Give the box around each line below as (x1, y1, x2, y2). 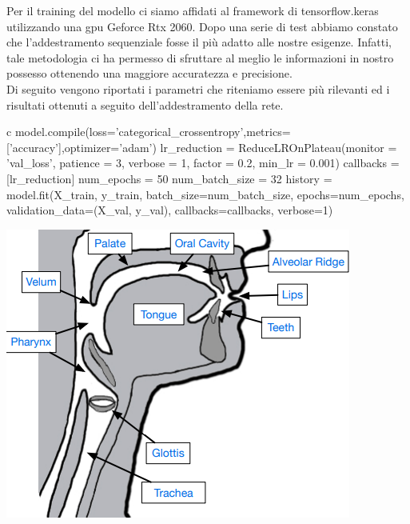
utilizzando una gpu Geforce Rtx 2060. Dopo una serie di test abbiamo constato (6, 18, 398, 34)
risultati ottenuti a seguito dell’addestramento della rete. (6, 96, 284, 113)
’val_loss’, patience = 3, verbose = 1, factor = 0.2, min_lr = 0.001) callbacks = (6, 154, 400, 171)
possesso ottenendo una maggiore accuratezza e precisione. (6, 65, 293, 82)
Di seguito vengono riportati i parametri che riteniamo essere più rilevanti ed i (6, 80, 390, 97)
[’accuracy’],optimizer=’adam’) (6, 138, 157, 155)
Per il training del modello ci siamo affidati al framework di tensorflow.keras (6, 2, 379, 18)
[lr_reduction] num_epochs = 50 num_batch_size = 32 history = (6, 170, 332, 186)
